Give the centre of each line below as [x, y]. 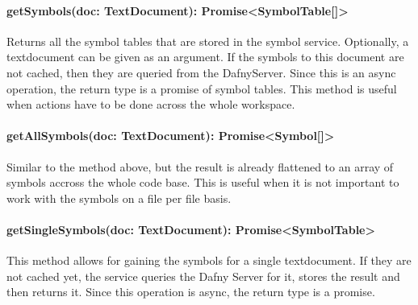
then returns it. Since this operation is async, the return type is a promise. [191, 292]
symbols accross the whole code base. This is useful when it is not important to [203, 182]
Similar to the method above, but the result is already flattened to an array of [200, 166]
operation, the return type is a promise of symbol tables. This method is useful [202, 88]
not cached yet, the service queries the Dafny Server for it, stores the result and [203, 276]
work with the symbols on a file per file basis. [119, 198]
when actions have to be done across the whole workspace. [151, 104]
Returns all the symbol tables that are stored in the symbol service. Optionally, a [208, 41]
